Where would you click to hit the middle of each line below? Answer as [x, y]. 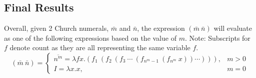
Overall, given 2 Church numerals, [56, 28]
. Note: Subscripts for [217, 38]
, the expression [161, 28]
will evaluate [233, 28]
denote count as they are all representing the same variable [100, 47]
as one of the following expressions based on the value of [90, 38]
